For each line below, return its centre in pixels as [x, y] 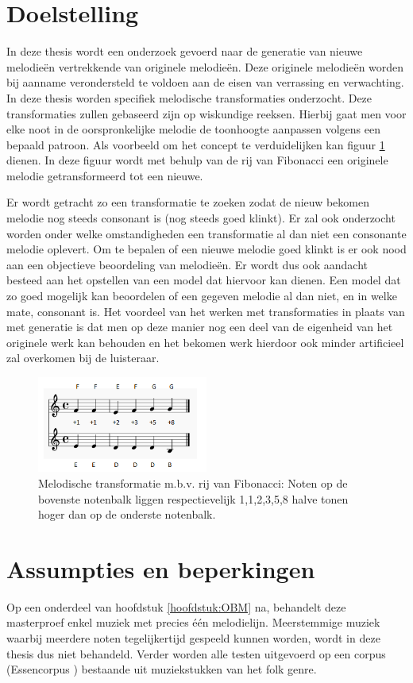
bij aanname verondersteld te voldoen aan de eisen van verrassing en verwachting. [205, 82]
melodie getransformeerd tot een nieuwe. [105, 175]
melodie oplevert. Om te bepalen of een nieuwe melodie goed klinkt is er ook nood [206, 249]
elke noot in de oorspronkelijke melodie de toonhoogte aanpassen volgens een [193, 129]
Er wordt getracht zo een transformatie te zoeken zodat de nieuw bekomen [188, 202]
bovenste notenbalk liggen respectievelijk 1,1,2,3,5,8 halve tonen [193, 498]
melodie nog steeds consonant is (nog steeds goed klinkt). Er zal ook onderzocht [201, 218]
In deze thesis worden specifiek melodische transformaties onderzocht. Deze [189, 97]
